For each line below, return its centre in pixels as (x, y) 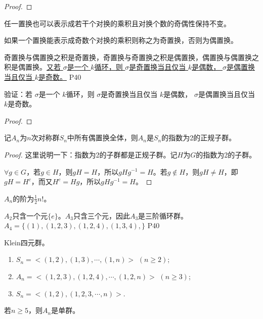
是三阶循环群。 (163, 215)
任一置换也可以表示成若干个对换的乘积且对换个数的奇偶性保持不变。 (117, 23)
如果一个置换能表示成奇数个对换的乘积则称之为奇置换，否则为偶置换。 (121, 40)
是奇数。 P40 (60, 76)
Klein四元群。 (27, 242)
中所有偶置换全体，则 (102, 138)
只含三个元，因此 (101, 215)
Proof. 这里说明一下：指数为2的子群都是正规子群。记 (91, 154)
